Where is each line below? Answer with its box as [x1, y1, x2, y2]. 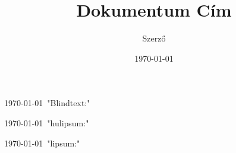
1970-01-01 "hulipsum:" [4, 116, 89, 129]
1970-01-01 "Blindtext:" [4, 97, 90, 109]
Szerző [142, 32, 166, 44]
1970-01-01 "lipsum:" [4, 136, 80, 149]
